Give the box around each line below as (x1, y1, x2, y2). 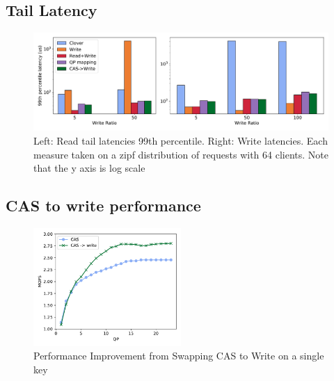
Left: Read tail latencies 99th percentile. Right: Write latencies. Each (33, 133, 328, 147)
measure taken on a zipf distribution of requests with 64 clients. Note (33, 147, 328, 161)
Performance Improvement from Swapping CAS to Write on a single (33, 348, 324, 363)
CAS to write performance (6, 195, 201, 216)
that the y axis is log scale (33, 161, 145, 175)
